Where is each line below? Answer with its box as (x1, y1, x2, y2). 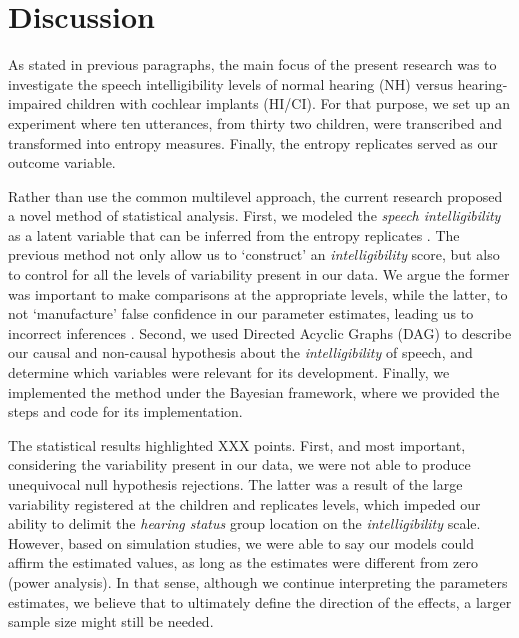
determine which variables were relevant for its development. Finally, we (8, 362, 450, 383)
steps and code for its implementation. (8, 401, 243, 422)
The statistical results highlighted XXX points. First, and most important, (8, 434, 466, 455)
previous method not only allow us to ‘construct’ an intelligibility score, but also (8, 244, 500, 265)
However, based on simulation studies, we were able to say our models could (8, 532, 475, 553)
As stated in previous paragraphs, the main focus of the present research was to (8, 54, 497, 75)
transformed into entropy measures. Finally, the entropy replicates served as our (8, 132, 498, 153)
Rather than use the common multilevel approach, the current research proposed (8, 185, 503, 206)
